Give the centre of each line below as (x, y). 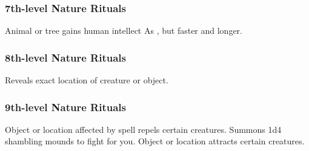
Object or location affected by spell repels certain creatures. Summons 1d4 (143, 129)
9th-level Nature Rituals (65, 107)
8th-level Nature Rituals (65, 57)
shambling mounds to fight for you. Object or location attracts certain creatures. (155, 141)
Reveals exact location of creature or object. (87, 80)
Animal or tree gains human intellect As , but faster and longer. (124, 31)
